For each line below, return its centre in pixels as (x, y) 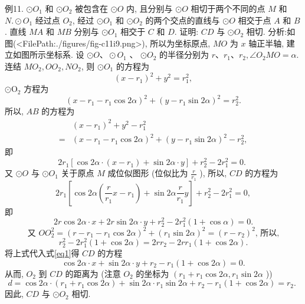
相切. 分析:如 (271, 32)
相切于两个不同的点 (228, 8)
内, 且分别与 (150, 8)
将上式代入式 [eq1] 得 (42, 253)
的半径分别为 (184, 54)
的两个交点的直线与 (183, 20)
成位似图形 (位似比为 (148, 173)
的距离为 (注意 (93, 273)
